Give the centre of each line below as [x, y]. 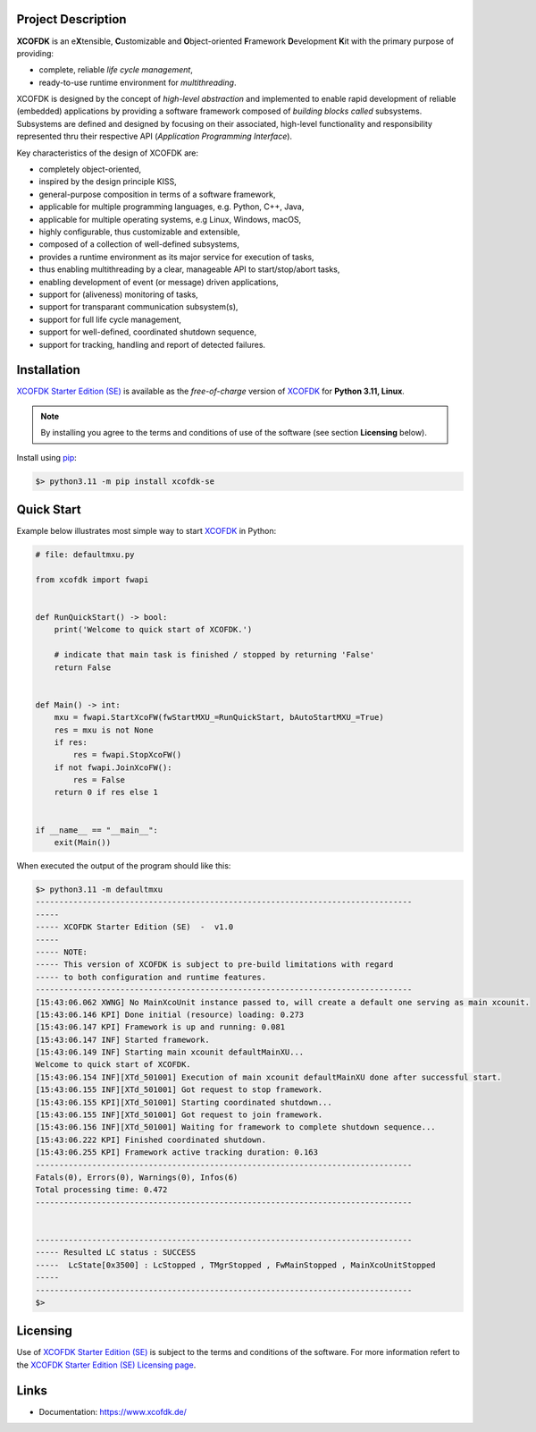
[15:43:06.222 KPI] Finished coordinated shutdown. [151, 1140]
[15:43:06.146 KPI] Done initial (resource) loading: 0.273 [170, 1014]
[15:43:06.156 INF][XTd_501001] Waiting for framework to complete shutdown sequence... [236, 1127]
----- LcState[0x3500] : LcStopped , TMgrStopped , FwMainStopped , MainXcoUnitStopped [236, 1265]
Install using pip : [47, 457]
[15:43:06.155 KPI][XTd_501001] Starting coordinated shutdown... [184, 1102]
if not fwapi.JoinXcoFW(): [113, 767]
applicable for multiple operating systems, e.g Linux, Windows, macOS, [170, 219]
